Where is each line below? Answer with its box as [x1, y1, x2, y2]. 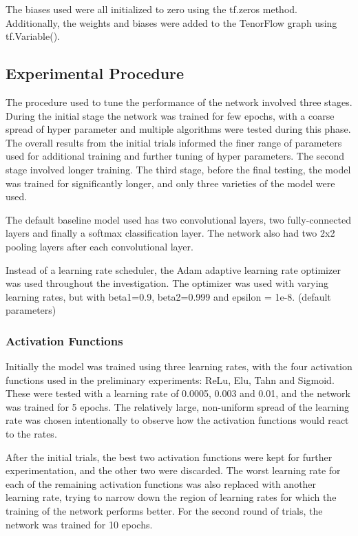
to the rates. [6, 427, 57, 441]
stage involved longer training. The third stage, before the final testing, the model [6, 162, 351, 176]
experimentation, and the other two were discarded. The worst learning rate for [6, 463, 341, 478]
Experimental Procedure [6, 63, 185, 84]
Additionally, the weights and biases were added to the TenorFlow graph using [6, 15, 337, 30]
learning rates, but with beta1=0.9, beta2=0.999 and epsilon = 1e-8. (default [6, 289, 331, 303]
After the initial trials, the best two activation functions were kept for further [6, 449, 333, 464]
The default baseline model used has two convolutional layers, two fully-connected [6, 212, 351, 226]
